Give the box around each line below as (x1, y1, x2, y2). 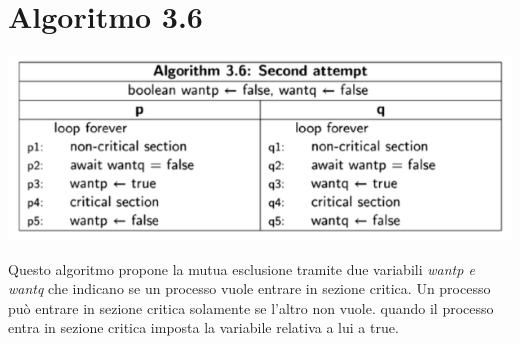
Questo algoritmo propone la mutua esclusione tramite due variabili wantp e (8, 258, 475, 279)
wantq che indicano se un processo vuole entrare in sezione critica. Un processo (8, 278, 491, 299)
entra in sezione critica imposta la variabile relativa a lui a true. (8, 317, 399, 338)
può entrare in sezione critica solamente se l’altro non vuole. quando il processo (8, 297, 494, 318)
